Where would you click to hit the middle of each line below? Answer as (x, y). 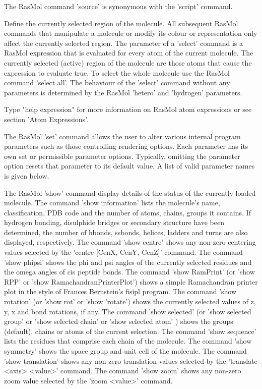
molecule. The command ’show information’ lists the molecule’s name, (112, 203)
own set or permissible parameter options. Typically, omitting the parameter (122, 156)
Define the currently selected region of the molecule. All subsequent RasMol (121, 23)
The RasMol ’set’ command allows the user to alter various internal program (122, 136)
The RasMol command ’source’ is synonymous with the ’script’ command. (118, 6)
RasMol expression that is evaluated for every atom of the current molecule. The (129, 53)
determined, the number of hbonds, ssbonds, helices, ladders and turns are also (126, 232)
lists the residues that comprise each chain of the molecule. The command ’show (128, 341)
